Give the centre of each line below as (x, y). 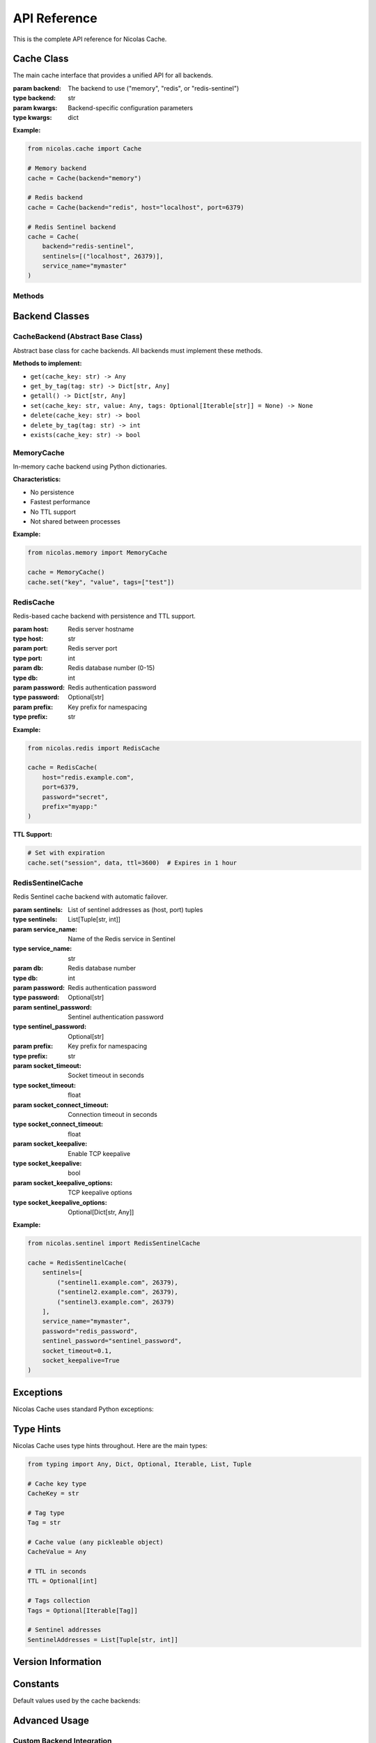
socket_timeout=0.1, (77, 1350)
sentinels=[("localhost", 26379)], (103, 256)
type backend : (34, 98)
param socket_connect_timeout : (61, 1104)
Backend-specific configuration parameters (131, 107)
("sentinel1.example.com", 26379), (118, 1282)
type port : (28, 658)
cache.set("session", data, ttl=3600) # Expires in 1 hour (132, 862)
